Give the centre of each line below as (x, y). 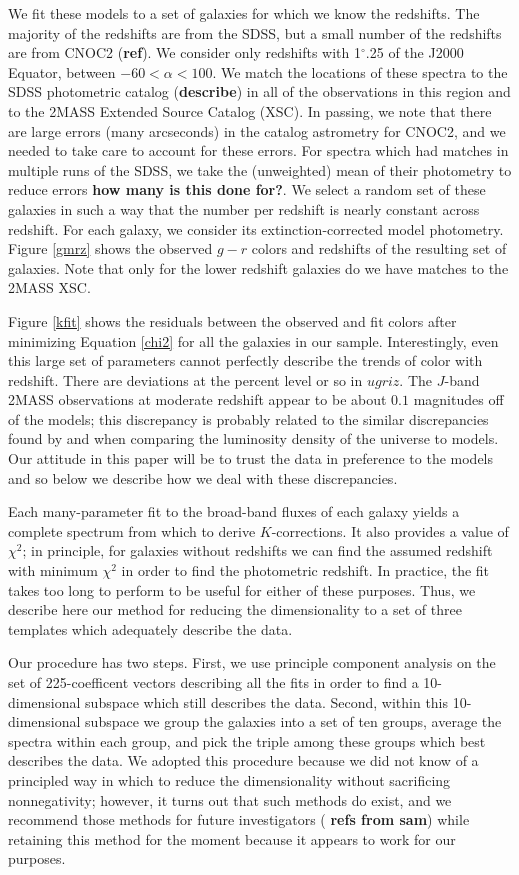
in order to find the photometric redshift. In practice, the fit (305, 570)
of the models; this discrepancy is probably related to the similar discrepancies (248, 418)
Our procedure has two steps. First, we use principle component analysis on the (252, 662)
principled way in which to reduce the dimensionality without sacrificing (229, 779)
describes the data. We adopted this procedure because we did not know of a (243, 760)
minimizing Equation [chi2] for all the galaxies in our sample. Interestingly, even (253, 340)
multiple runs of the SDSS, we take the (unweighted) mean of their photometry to (260, 169)
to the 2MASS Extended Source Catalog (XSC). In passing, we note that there (250, 110)
